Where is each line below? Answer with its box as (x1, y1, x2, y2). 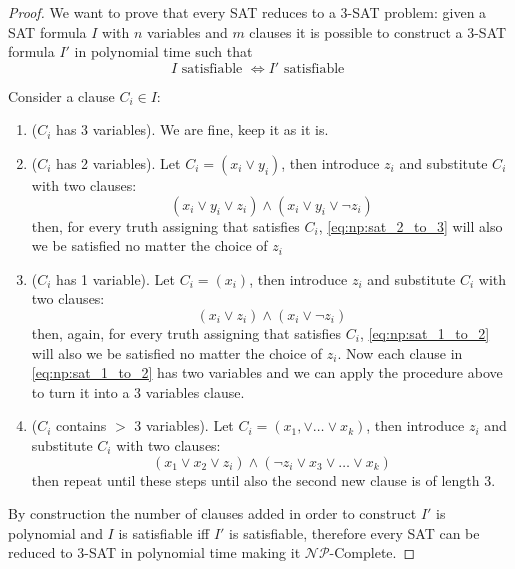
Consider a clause (8, 85, 115, 106)
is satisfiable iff (118, 522, 210, 543)
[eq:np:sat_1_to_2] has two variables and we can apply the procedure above (31, 362, 503, 383)
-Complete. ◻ (329, 542, 416, 563)
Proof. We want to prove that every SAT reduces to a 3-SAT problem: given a (8, 2, 487, 22)
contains (56, 415, 107, 436)
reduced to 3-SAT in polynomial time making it (8, 542, 301, 563)
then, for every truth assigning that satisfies (31, 215, 300, 236)
